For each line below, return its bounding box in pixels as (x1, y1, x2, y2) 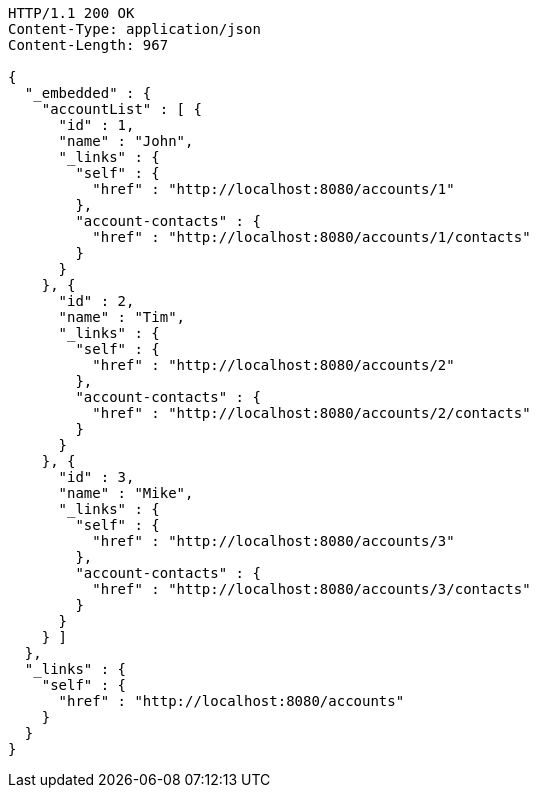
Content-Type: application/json (8, 21, 261, 37)
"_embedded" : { (24, 85, 152, 101)
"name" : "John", (58, 133, 194, 149)
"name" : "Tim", (58, 309, 186, 325)
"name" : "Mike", (58, 485, 194, 501)
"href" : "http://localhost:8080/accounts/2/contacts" (92, 405, 531, 421)
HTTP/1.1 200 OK (8, 5, 135, 21)
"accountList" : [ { (41, 101, 202, 117)
